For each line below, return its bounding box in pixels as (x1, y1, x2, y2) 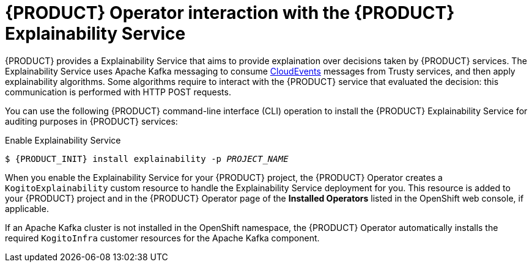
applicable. (5, 203, 49, 214)
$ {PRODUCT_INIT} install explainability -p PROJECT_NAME (5, 153, 289, 164)
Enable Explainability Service (5, 134, 121, 145)
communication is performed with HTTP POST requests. (5, 86, 231, 97)
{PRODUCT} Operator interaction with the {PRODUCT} (5, 2, 455, 23)
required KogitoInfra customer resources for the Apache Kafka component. (5, 232, 320, 243)
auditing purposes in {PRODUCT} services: (5, 115, 178, 126)
